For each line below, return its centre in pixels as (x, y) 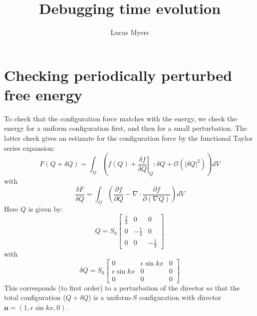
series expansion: (29, 148)
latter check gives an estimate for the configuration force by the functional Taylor (128, 138)
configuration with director (180, 297)
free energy (43, 94)
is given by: (46, 209)
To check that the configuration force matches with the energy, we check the (121, 118)
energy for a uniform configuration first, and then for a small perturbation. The (126, 128)
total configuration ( (35, 297)
